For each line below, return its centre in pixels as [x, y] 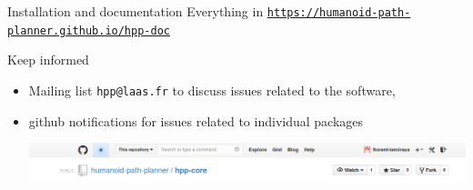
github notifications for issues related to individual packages [196, 120]
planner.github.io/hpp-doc [89, 30]
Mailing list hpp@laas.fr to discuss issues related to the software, [212, 90]
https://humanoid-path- [339, 13]
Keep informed [48, 60]
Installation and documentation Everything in [136, 11]
